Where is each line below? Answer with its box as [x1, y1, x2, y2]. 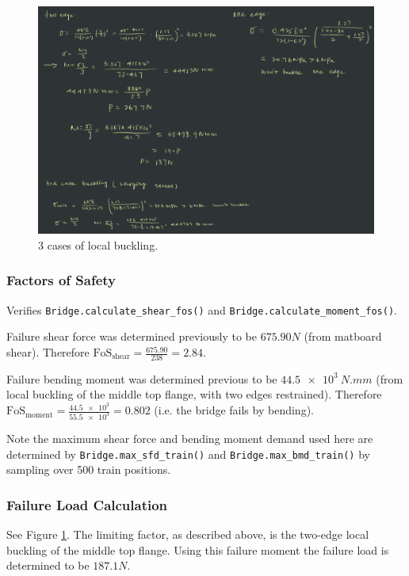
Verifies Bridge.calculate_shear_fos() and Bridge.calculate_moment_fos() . [6, 301, 397, 318]
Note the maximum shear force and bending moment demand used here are [6, 429, 373, 446]
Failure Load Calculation [6, 494, 168, 514]
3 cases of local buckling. [38, 236, 159, 253]
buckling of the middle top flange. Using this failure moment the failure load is [6, 541, 389, 558]
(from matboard [304, 328, 382, 345]
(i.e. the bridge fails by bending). [154, 402, 314, 418]
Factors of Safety [6, 270, 117, 290]
